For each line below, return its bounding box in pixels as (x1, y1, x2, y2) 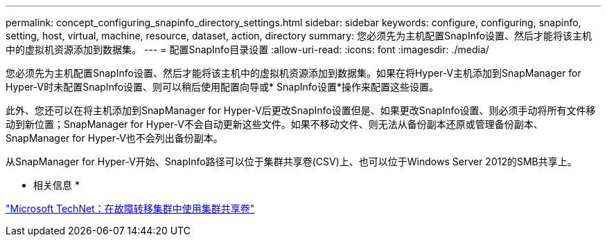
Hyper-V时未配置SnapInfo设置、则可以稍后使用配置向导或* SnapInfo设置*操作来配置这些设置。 (6, 81, 439, 93)
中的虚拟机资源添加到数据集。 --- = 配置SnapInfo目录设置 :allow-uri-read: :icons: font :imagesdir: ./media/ (6, 44, 489, 55)
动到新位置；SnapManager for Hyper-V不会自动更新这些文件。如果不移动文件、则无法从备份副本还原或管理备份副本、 (6, 118, 543, 130)
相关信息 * (33, 179, 80, 191)
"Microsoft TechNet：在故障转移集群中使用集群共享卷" (6, 203, 255, 214)
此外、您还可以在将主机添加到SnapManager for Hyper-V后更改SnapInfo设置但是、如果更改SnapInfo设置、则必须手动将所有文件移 (6, 104, 596, 116)
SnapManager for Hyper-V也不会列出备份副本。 (6, 132, 223, 144)
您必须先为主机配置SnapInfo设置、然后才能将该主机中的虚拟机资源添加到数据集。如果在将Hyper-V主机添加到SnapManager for (6, 67, 581, 79)
